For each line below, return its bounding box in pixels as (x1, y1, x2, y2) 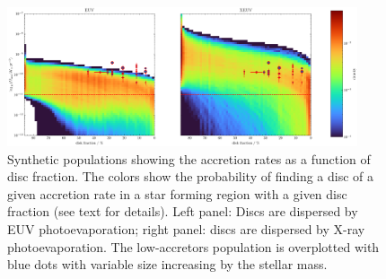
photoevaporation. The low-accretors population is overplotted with (7, 237, 380, 256)
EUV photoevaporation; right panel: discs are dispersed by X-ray (7, 220, 365, 238)
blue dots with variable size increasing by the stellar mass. (7, 255, 328, 274)
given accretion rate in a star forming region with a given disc (7, 184, 347, 203)
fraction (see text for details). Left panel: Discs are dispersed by (7, 202, 358, 221)
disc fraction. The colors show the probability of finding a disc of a (7, 167, 374, 186)
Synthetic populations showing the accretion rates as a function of (7, 149, 371, 168)
